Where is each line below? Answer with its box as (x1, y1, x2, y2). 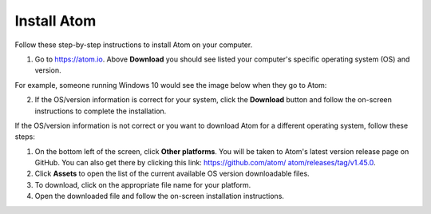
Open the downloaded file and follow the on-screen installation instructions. (34, 192, 285, 201)
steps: (14, 132, 35, 141)
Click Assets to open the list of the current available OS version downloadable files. (34, 168, 310, 179)
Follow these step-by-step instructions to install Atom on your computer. (14, 40, 253, 50)
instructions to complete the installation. (34, 106, 167, 116)
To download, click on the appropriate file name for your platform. (34, 180, 251, 189)
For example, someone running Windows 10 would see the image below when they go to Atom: (14, 80, 327, 89)
